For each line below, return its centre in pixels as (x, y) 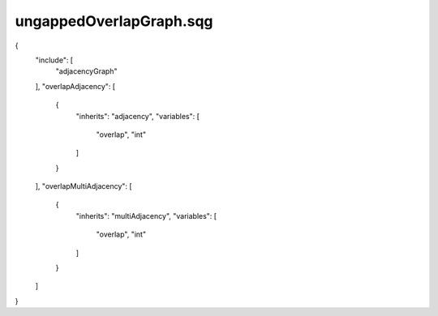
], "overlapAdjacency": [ (75, 86)
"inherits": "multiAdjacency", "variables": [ (146, 216)
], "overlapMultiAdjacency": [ (84, 186)
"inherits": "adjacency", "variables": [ (138, 116)
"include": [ (54, 60)
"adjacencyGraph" (86, 71)
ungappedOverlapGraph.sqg (114, 21)
